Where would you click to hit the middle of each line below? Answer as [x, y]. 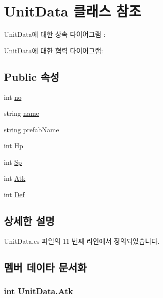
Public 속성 [32, 76]
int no [13, 97]
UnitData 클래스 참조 [73, 11]
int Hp [14, 146]
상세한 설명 [29, 221]
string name [22, 113]
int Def [14, 195]
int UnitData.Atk [39, 291]
